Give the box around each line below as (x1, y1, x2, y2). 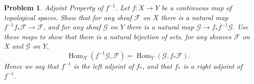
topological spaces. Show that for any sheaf (4, 12, 132, 22)
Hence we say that (4, 60, 59, 71)
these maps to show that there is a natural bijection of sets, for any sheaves (4, 31, 231, 41)
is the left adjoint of (74, 60, 134, 71)
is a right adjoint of (183, 60, 243, 71)
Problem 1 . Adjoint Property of (4, 2, 103, 12)
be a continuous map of (161, 2, 232, 12)
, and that (142, 60, 172, 71)
